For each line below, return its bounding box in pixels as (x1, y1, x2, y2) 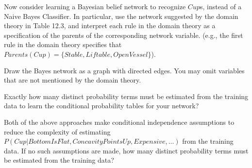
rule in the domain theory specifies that (4, 39, 122, 50)
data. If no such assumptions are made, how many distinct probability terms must (4, 145, 249, 155)
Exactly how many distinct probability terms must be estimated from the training (4, 91, 249, 101)
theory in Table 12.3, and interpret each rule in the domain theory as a (4, 20, 216, 31)
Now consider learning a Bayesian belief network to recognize (4, 1, 186, 11)
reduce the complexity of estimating (4, 126, 111, 136)
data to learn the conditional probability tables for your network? (4, 101, 199, 111)
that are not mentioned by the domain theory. (4, 75, 141, 85)
